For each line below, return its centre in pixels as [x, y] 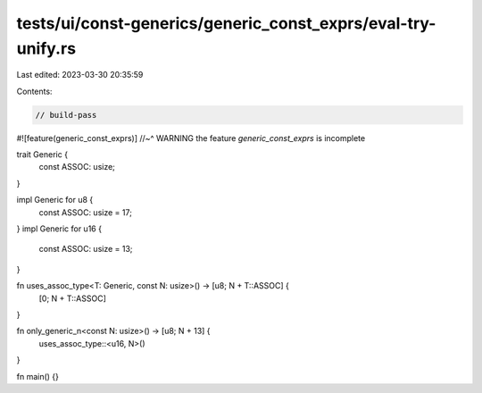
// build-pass [66, 115]
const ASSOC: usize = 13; [86, 249]
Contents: [34, 91]
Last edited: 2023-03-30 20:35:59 [80, 75]
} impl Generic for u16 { [59, 229]
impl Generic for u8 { [55, 200]
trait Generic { [42, 155]
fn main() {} [38, 376]
